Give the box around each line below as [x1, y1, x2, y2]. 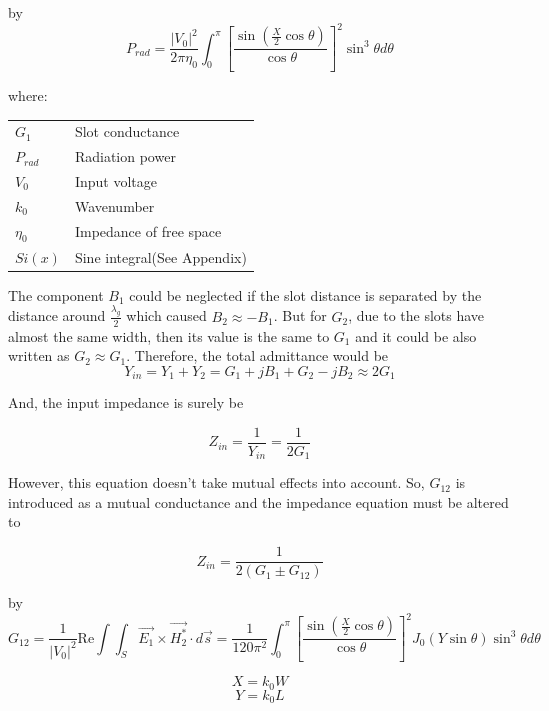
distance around [8, 305, 106, 326]
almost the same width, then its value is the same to [8, 325, 330, 346]
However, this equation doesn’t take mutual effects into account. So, [8, 472, 425, 493]
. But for [273, 305, 327, 326]
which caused [126, 305, 207, 326]
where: [8, 84, 48, 105]
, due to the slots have [348, 305, 485, 326]
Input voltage [74, 171, 157, 191]
